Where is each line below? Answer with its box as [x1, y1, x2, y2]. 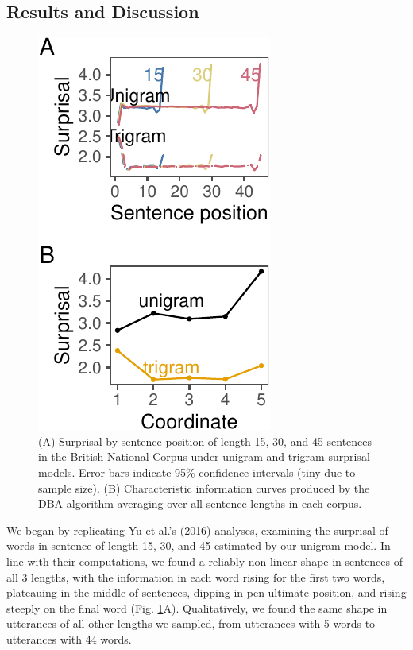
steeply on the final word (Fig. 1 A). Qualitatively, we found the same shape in [6, 599, 388, 616]
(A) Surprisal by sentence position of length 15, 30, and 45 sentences [38, 432, 372, 449]
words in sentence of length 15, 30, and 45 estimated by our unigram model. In [6, 537, 391, 554]
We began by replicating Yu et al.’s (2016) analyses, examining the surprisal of [6, 521, 388, 538]
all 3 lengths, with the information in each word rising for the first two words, [6, 568, 385, 585]
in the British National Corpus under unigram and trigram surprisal [38, 448, 370, 465]
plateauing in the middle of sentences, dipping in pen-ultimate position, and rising [6, 584, 407, 601]
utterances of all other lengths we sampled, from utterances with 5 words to [6, 615, 376, 632]
